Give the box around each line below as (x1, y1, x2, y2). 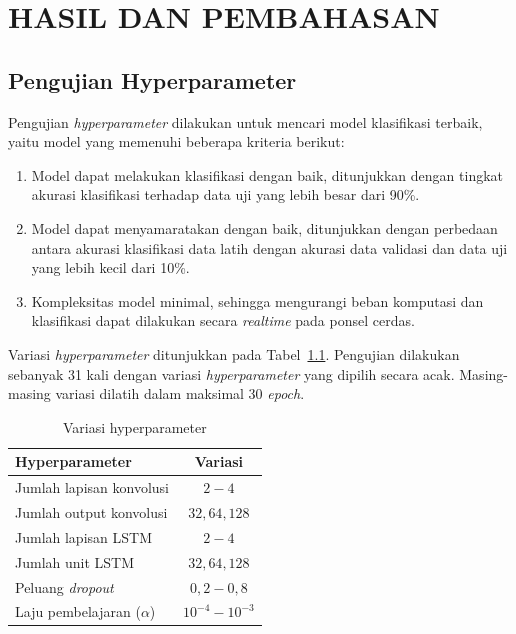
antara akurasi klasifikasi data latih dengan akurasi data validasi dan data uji (31, 237, 508, 258)
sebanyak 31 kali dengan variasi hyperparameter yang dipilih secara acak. (8, 363, 455, 384)
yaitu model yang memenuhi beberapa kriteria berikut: (8, 131, 345, 152)
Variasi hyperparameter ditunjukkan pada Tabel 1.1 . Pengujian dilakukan (8, 343, 460, 364)
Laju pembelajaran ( (15, 601, 141, 622)
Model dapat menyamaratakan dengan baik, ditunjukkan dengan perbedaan (31, 217, 498, 238)
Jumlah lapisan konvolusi (15, 477, 169, 498)
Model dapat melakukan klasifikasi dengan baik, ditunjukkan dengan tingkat (31, 164, 504, 185)
